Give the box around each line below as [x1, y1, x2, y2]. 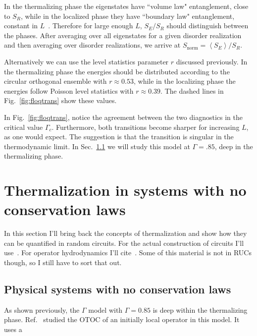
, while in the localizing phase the [133, 76, 236, 86]
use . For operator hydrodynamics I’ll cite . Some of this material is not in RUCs [4, 247, 252, 258]
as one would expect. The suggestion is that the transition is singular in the [4, 131, 234, 142]
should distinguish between [166, 20, 249, 31]
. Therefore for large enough [48, 20, 133, 31]
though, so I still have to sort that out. [4, 257, 122, 267]
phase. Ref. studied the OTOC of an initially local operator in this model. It [4, 314, 240, 325]
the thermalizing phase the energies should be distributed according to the [4, 66, 230, 76]
